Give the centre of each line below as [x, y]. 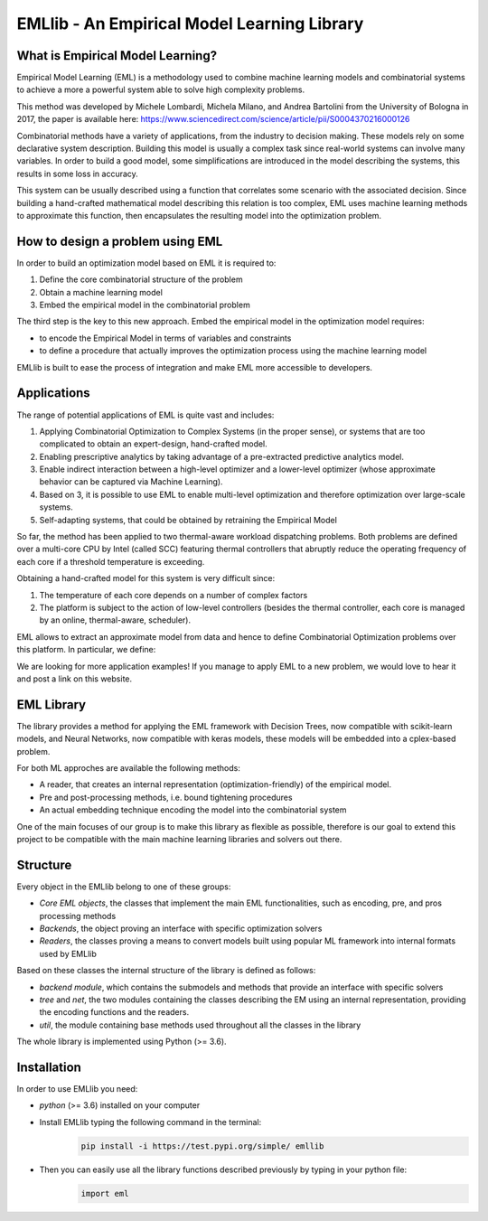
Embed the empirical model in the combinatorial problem [145, 305]
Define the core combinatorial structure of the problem [141, 279]
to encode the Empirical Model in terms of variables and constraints [165, 338]
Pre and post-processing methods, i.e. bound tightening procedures [166, 797]
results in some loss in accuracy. [78, 174]
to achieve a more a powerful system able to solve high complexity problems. [161, 89]
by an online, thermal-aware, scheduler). [115, 620]
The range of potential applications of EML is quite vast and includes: [145, 415]
